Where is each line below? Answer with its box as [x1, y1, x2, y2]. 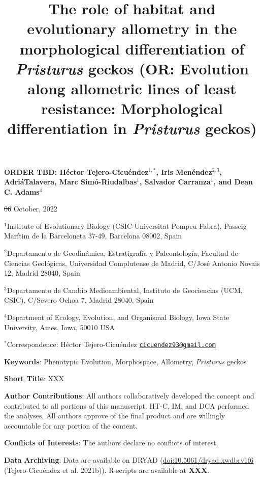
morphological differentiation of [19, 38, 245, 59]
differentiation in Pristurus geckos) [7, 118, 257, 139]
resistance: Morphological [41, 98, 223, 119]
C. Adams [4, 186, 40, 197]
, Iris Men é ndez [156, 166, 212, 177]
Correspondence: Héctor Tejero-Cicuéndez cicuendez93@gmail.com [7, 339, 216, 350]
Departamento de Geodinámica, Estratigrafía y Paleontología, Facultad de [7, 248, 238, 258]
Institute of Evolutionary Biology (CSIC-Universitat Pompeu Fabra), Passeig [7, 220, 247, 231]
